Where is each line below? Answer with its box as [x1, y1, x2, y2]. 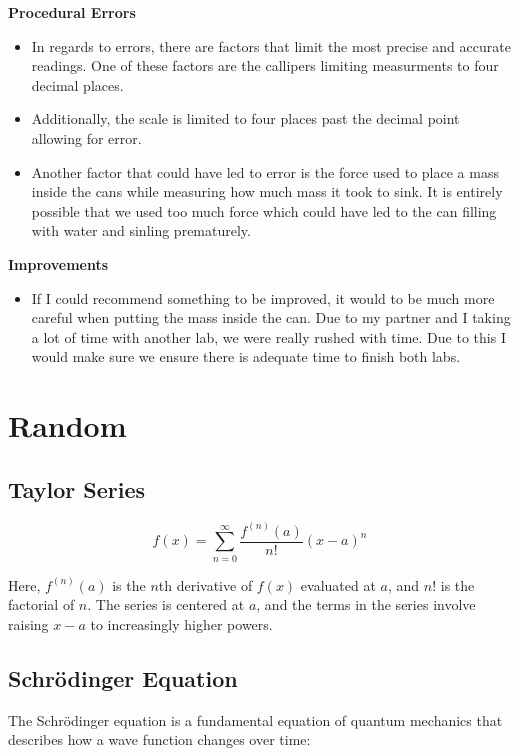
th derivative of [158, 574, 253, 595]
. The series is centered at [87, 594, 245, 615]
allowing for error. [31, 127, 142, 148]
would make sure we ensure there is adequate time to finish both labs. [31, 346, 461, 367]
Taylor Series [8, 473, 146, 504]
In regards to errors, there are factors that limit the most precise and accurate [31, 35, 511, 56]
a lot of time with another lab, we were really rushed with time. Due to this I [31, 326, 506, 347]
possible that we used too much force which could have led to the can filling [31, 200, 497, 221]
